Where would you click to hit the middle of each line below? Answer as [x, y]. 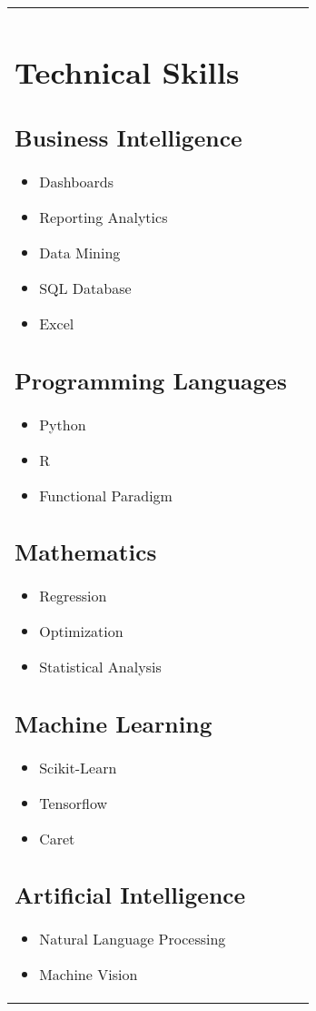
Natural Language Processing [133, 939]
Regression [73, 596]
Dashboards [76, 182]
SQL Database [85, 288]
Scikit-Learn [78, 767]
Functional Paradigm [106, 495]
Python [63, 424]
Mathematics [86, 552]
